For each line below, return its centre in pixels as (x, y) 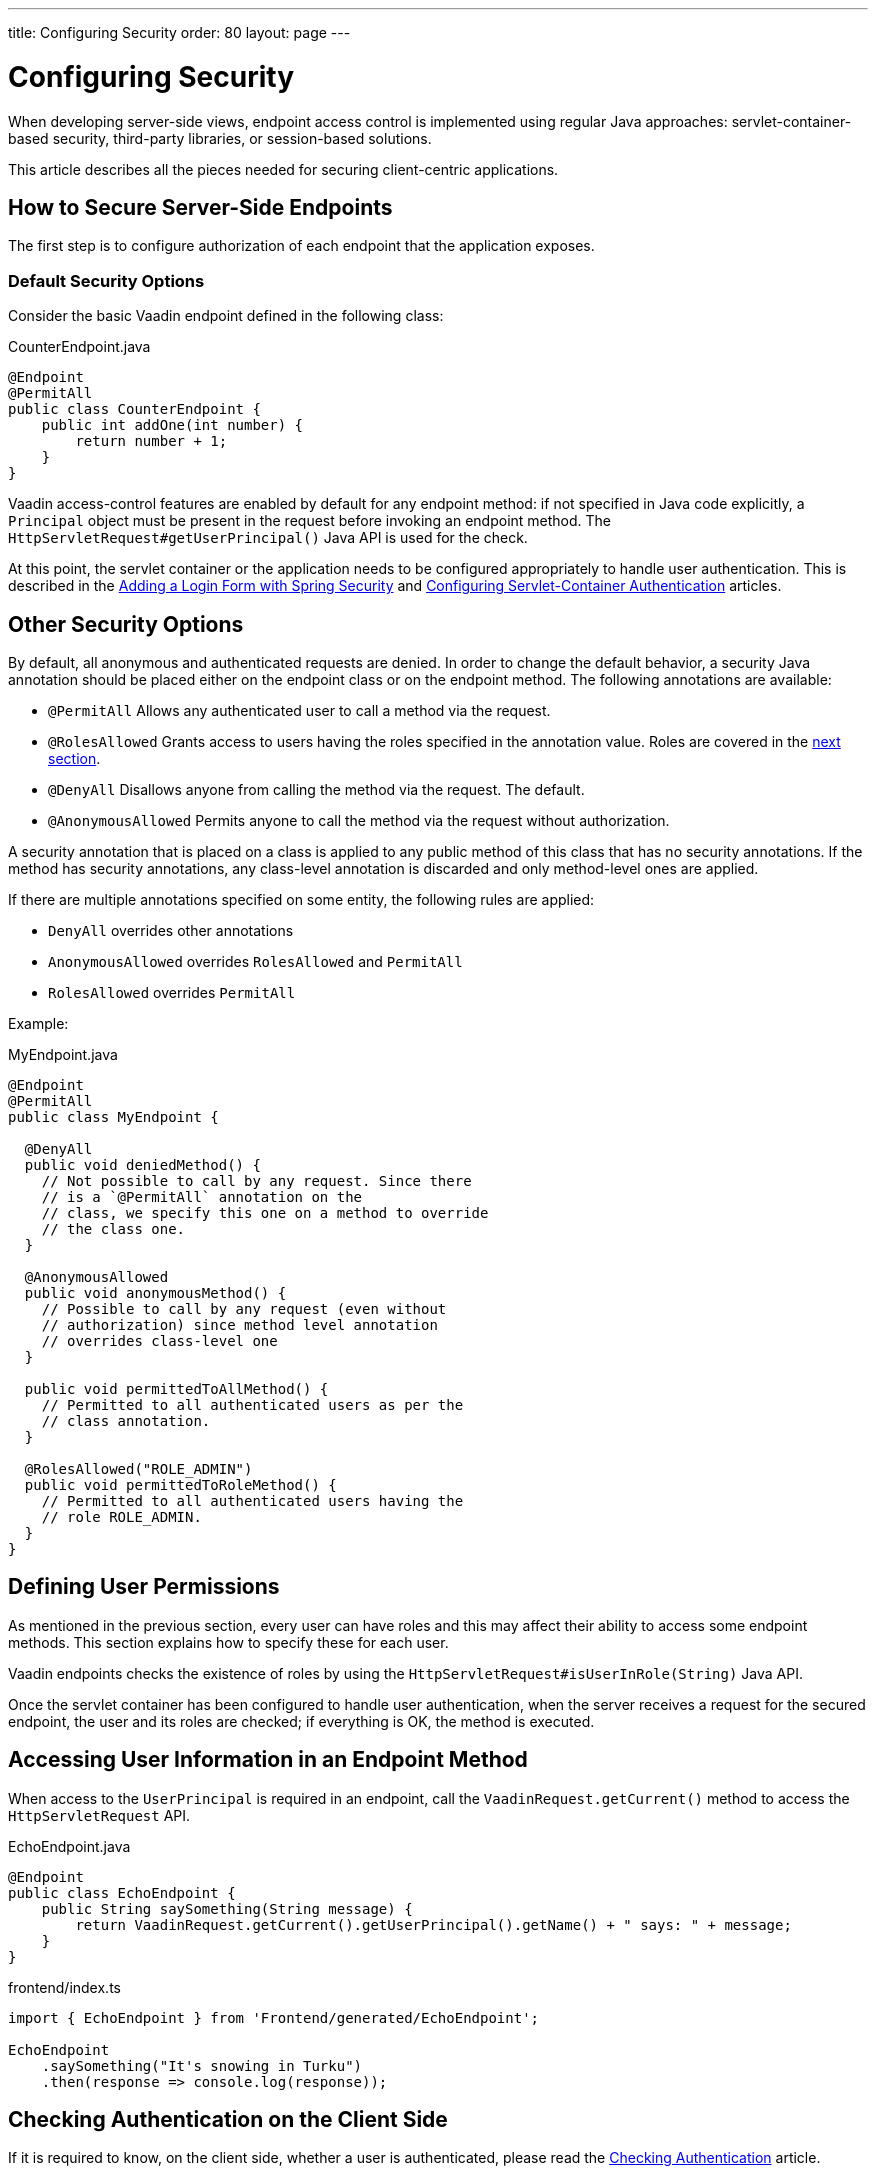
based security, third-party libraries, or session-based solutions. (220, 138)
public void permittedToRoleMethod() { (180, 1484)
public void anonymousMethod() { (155, 1292)
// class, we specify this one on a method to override (265, 1212)
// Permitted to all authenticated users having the (252, 1500)
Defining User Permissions (144, 1587)
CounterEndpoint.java (79, 347)
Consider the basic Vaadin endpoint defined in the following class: (226, 316)
